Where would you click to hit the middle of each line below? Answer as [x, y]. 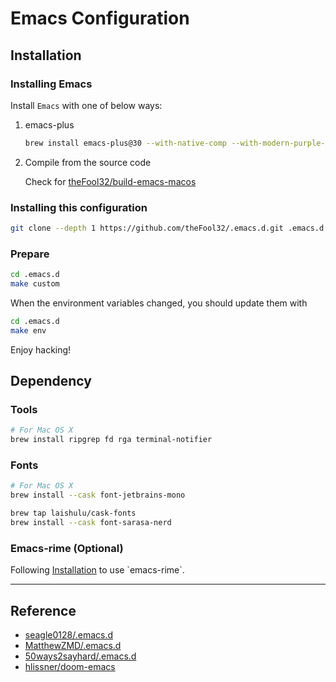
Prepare [30, 254]
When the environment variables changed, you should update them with [159, 303]
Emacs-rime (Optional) [67, 548]
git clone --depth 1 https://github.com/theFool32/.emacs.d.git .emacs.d [167, 228]
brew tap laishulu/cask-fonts [73, 513]
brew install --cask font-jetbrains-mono [98, 495]
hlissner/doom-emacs [70, 667]
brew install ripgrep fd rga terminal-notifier [111, 440]
